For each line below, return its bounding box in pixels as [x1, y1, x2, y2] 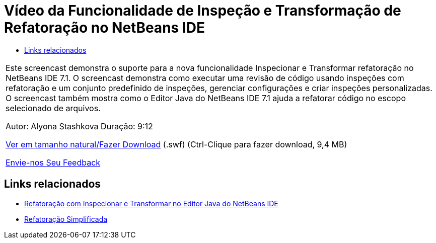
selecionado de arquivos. [6, 103, 101, 113]
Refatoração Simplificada [24, 214, 108, 223]
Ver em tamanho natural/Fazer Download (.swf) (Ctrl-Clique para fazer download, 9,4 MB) [6, 139, 347, 149]
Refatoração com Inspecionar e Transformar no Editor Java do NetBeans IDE [24, 199, 278, 208]
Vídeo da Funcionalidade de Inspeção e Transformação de [4, 2, 401, 19]
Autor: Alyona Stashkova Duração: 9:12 [6, 121, 153, 131]
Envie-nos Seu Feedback [6, 157, 101, 168]
